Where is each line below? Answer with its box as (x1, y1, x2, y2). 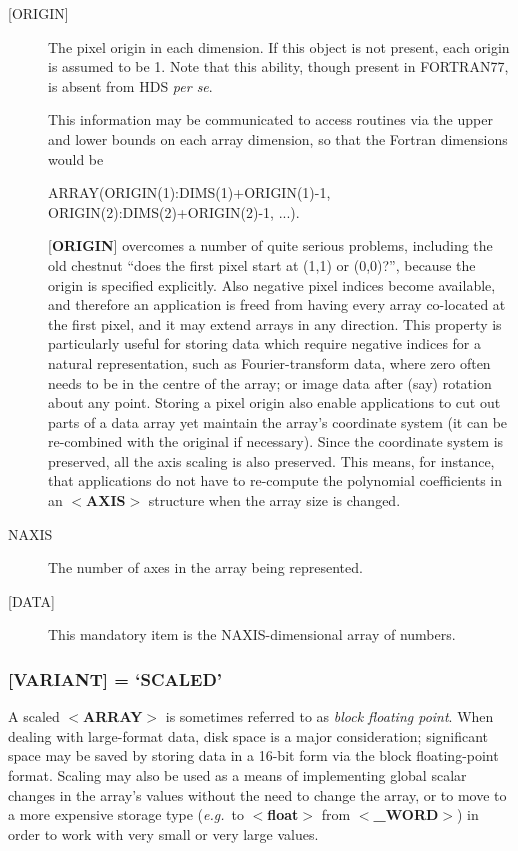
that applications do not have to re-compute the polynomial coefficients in (48, 470, 503, 491)
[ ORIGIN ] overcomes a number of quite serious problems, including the (48, 235, 493, 256)
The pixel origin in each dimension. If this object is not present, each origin (48, 36, 510, 57)
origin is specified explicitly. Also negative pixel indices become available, (48, 274, 496, 295)
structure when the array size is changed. (148, 490, 401, 511)
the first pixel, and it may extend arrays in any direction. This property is (48, 313, 502, 334)
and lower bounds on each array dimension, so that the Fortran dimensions (48, 128, 508, 149)
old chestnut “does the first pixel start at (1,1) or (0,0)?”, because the (48, 254, 476, 275)
